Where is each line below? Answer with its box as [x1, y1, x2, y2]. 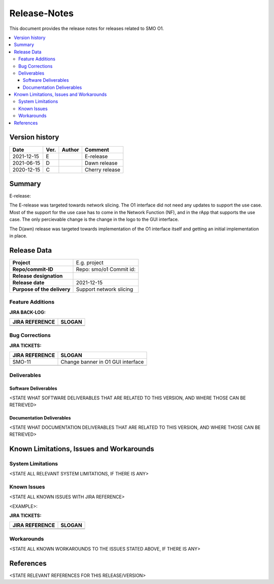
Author [61, 146, 79, 153]
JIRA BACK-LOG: [9, 309, 46, 315]
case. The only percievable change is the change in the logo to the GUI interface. [9, 216, 179, 223]
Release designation [12, 272, 63, 279]
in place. [9, 233, 27, 238]
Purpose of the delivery [12, 286, 71, 293]
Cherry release [84, 166, 121, 173]
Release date [12, 279, 45, 286]
